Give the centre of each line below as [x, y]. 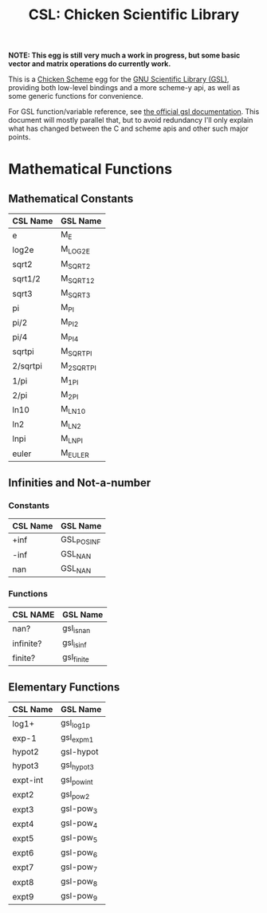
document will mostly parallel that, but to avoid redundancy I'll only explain [131, 120]
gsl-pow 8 [79, 882]
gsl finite [76, 658]
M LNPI [72, 439]
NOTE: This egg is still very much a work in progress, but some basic [124, 55]
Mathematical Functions [90, 169]
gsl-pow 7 [79, 868]
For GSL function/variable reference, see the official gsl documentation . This [134, 112]
